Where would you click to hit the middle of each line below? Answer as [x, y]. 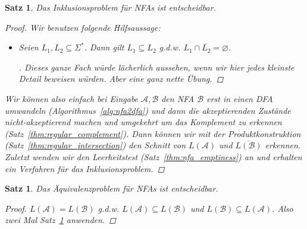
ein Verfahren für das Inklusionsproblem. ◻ [85, 168]
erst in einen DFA [240, 98]
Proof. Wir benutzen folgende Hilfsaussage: [83, 27]
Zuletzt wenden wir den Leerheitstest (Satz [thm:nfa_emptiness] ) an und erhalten [153, 156]
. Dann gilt [104, 47]
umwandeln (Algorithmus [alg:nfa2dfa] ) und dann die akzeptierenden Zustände [148, 110]
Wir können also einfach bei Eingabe [72, 98]
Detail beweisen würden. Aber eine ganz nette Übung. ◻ [121, 79]
